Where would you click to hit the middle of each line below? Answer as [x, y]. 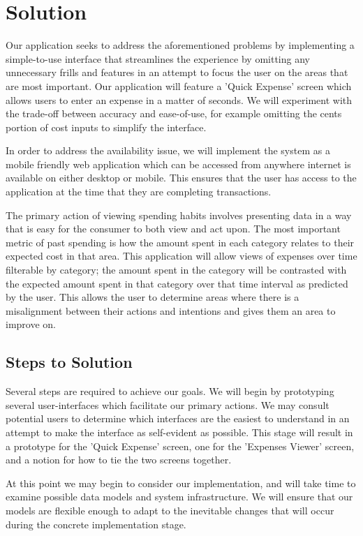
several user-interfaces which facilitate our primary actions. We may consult [168, 404]
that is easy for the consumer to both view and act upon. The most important [173, 229]
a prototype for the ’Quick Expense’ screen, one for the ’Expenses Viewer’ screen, [180, 446]
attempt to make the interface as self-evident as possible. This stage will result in [179, 432]
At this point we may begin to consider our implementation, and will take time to [181, 483]
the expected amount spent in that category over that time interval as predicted [177, 283]
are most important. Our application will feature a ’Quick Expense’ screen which [179, 85]
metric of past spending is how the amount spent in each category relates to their [180, 242]
